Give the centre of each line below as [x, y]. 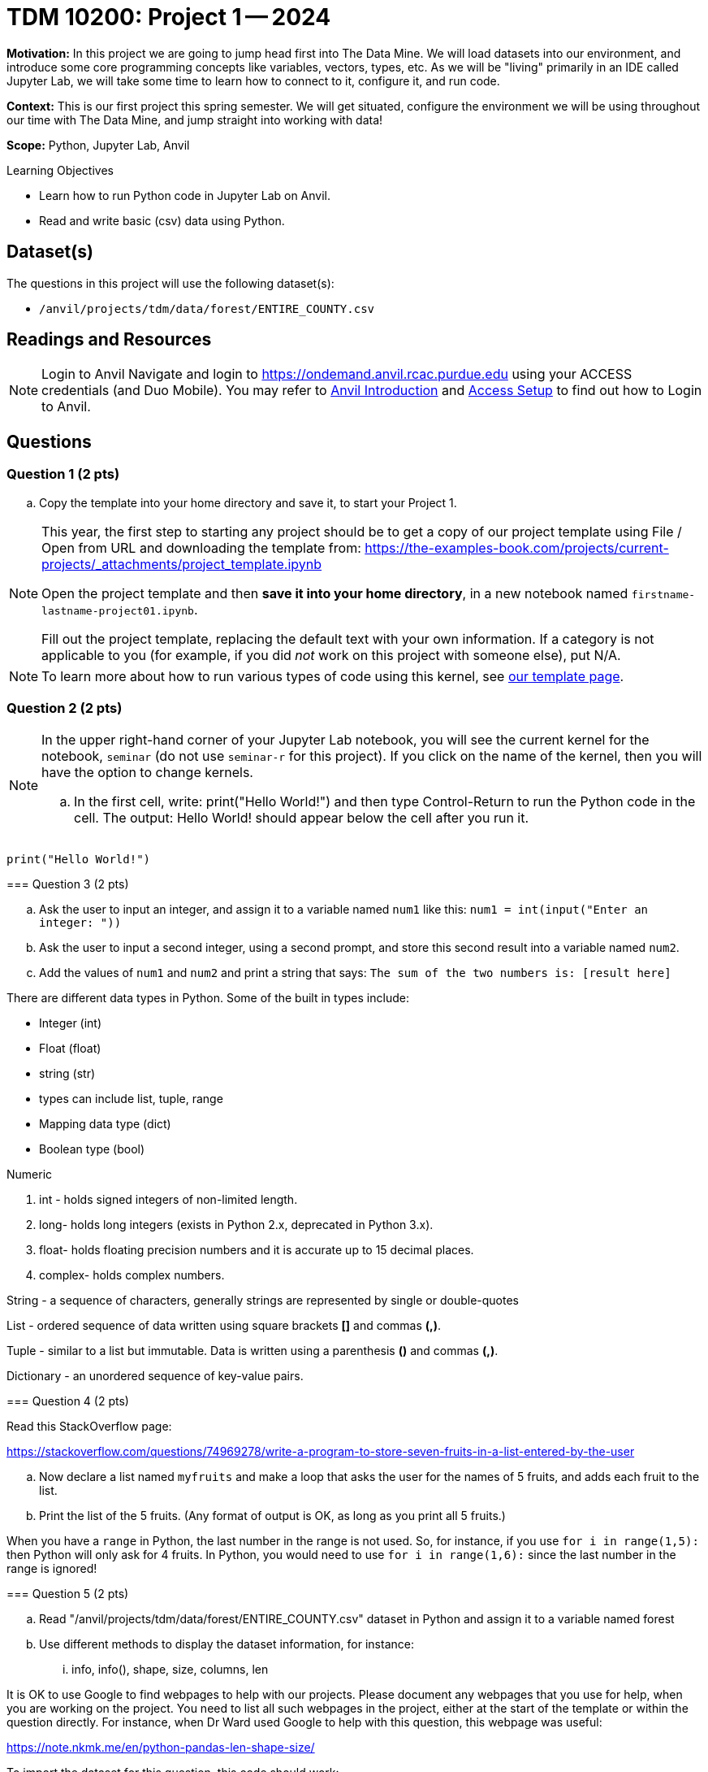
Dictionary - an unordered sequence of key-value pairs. [155, 1376]
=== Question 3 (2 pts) [68, 884]
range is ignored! [52, 1569]
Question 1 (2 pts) [63, 474]
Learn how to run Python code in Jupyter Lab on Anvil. [185, 195]
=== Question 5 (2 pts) [68, 1594]
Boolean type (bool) [92, 1149]
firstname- [663, 594]
